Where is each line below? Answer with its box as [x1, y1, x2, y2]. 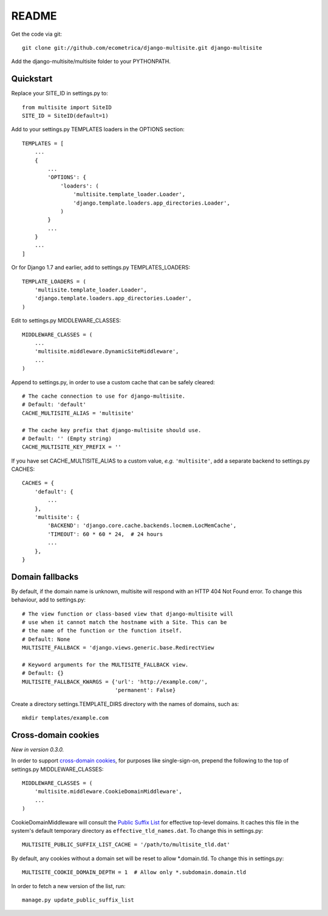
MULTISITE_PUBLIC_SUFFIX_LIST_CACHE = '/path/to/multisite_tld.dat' [22, 841, 230, 848]
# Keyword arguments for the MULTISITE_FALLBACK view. [22, 662, 189, 668]
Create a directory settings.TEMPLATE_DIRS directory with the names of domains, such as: [11, 700, 239, 707]
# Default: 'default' [22, 401, 86, 408]
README [11, 9, 57, 22]
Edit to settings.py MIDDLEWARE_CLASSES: [11, 317, 121, 324]
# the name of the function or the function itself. [22, 627, 182, 634]
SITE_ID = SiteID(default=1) [22, 112, 109, 120]
